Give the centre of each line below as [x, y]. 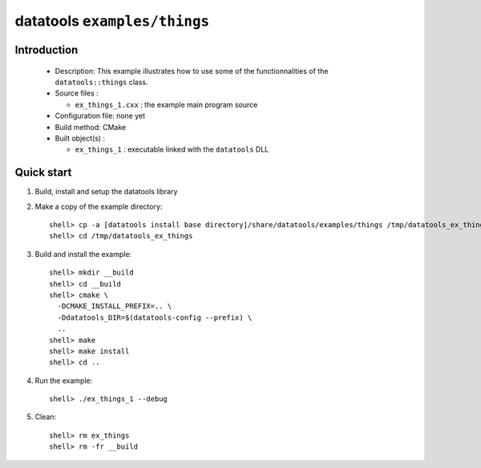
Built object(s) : [80, 138]
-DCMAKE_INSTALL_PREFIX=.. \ [115, 306]
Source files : [77, 93]
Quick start [43, 173]
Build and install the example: [83, 254]
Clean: [46, 417]
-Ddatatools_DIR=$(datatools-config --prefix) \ [155, 317]
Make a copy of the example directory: [99, 206]
